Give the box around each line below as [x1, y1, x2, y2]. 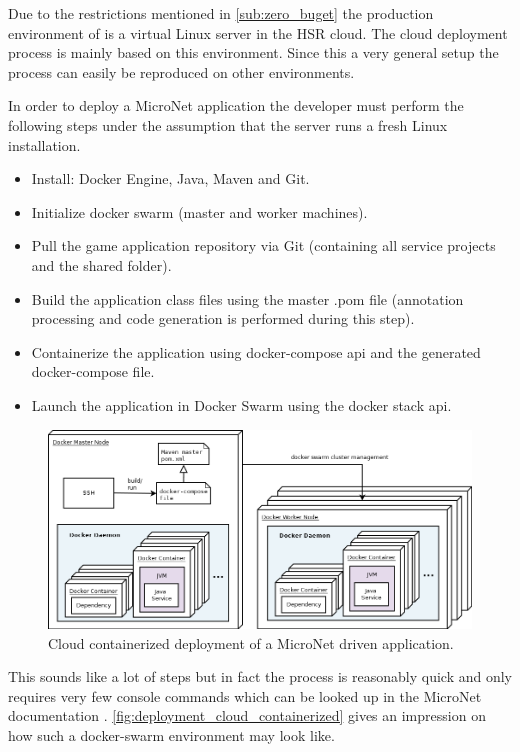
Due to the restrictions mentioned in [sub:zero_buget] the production [8, 3, 434, 23]
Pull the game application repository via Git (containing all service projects [31, 235, 496, 256]
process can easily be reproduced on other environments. [8, 61, 355, 82]
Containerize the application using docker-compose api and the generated [31, 341, 481, 362]
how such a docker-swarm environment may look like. [8, 725, 335, 746]
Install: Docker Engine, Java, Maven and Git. [31, 168, 310, 189]
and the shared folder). [31, 254, 172, 275]
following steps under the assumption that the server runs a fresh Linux [8, 114, 448, 135]
